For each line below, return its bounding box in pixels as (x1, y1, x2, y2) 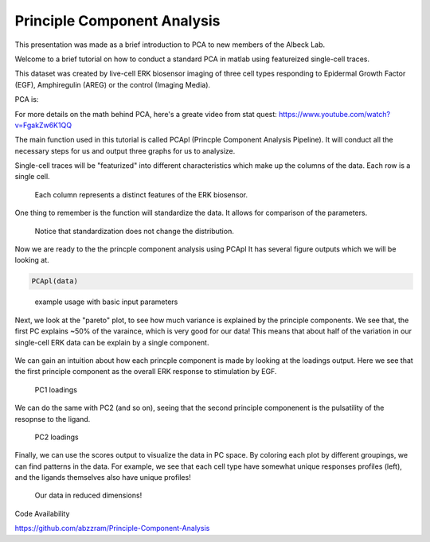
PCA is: (14, 95, 39, 104)
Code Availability (14, 509, 70, 518)
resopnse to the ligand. (14, 414, 91, 423)
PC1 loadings (34, 384, 77, 394)
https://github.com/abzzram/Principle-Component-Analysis (14, 524, 210, 533)
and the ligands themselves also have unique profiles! (14, 473, 191, 482)
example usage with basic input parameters (34, 297, 178, 306)
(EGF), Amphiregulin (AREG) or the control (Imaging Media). (14, 80, 211, 89)
